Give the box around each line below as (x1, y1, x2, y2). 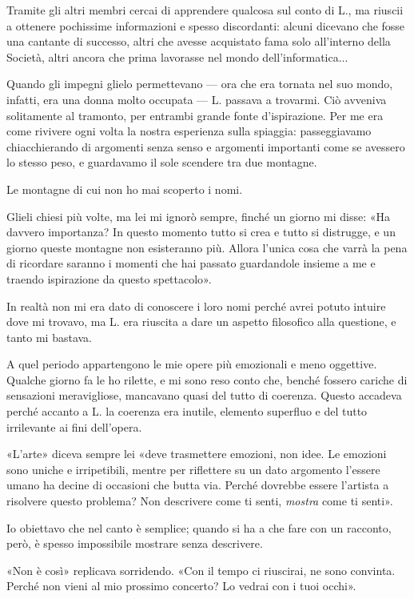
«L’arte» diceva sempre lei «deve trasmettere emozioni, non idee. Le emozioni (6, 445, 387, 462)
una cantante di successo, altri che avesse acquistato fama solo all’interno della (6, 33, 391, 50)
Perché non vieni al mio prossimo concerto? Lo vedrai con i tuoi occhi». (6, 577, 356, 594)
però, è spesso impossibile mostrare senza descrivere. (6, 535, 263, 552)
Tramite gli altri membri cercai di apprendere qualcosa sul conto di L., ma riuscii (6, 2, 404, 18)
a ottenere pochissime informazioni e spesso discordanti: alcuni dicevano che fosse (6, 17, 405, 34)
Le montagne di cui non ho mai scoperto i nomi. (6, 180, 243, 197)
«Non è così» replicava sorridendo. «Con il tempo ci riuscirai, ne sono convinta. (6, 561, 396, 578)
